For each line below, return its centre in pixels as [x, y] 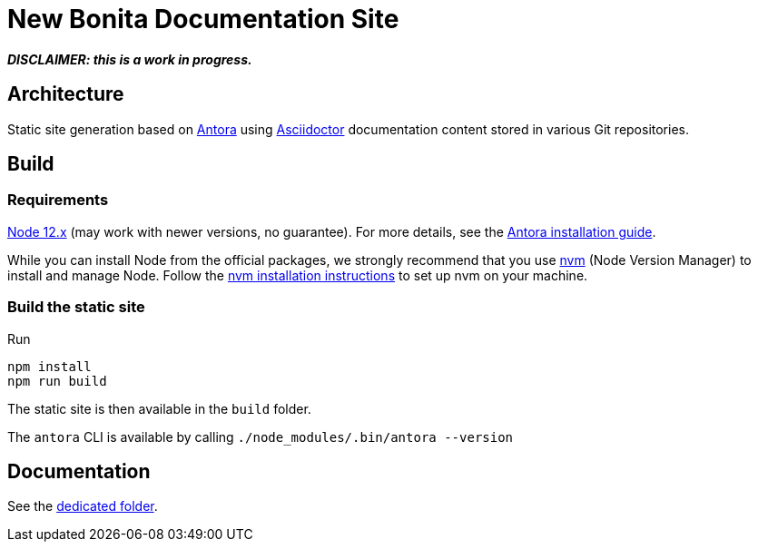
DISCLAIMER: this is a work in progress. [130, 59]
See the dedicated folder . [83, 506]
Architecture [66, 94]
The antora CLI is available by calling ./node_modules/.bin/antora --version [261, 436]
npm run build [57, 381]
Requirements [58, 200]
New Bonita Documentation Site [203, 19]
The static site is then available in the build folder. [159, 408]
